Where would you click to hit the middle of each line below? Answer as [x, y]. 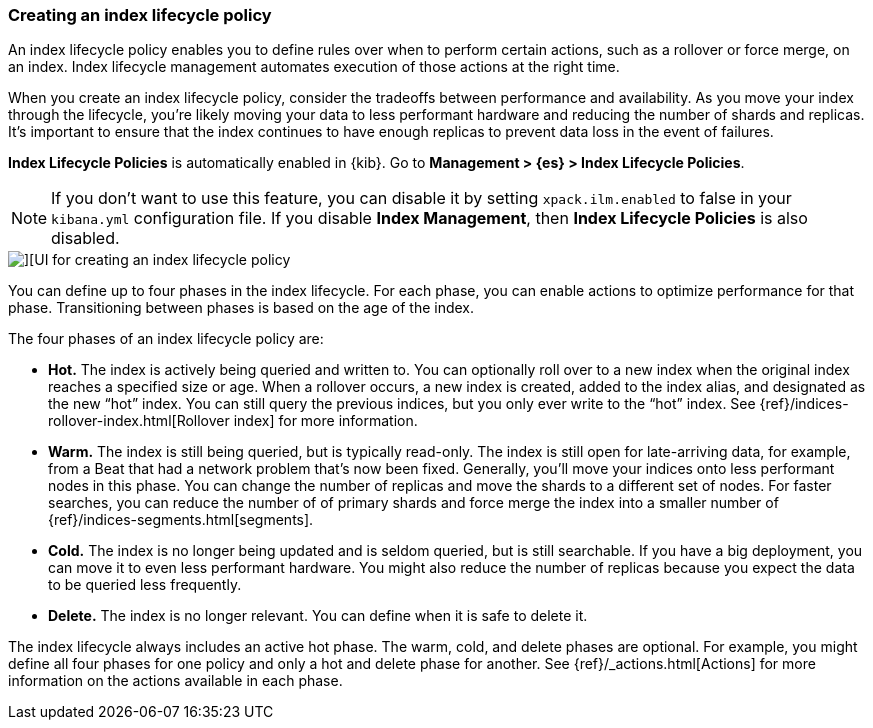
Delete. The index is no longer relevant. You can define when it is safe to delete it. [318, 616]
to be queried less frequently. [145, 585]
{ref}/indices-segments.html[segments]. [181, 520]
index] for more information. [325, 421]
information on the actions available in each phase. [175, 681]
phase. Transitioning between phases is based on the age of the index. [241, 308]
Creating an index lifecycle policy [140, 15]
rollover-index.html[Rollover [139, 421]
